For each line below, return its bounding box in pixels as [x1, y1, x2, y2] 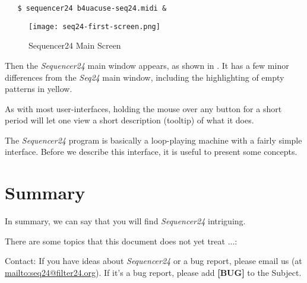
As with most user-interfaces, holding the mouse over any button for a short [5, 102, 282, 115]
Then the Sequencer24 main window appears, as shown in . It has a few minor [5, 59, 289, 71]
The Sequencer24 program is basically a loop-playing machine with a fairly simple [5, 133, 302, 146]
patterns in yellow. [5, 82, 72, 95]
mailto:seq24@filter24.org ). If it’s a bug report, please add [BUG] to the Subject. [5, 266, 302, 278]
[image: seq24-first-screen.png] [29, 22, 160, 31]
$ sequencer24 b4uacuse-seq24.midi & [17, 4, 167, 12]
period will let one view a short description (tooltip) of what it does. [5, 114, 254, 126]
